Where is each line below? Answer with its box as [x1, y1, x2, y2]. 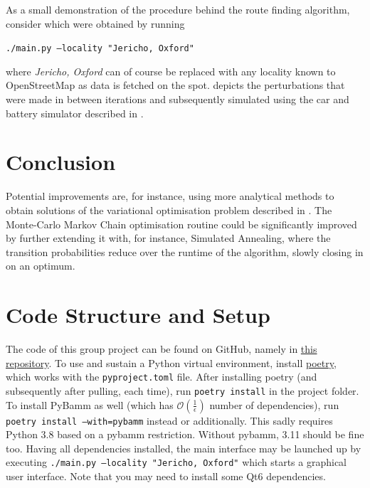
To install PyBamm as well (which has [6, 397, 174, 412]
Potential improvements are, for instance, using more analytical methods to [6, 189, 334, 203]
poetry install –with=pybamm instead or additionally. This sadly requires [6, 413, 333, 428]
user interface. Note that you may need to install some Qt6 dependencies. [6, 469, 326, 484]
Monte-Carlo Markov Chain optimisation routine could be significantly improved [6, 216, 357, 231]
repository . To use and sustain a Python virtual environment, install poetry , [6, 355, 337, 370]
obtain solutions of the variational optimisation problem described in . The [6, 202, 332, 217]
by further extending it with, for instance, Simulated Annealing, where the [6, 230, 331, 245]
